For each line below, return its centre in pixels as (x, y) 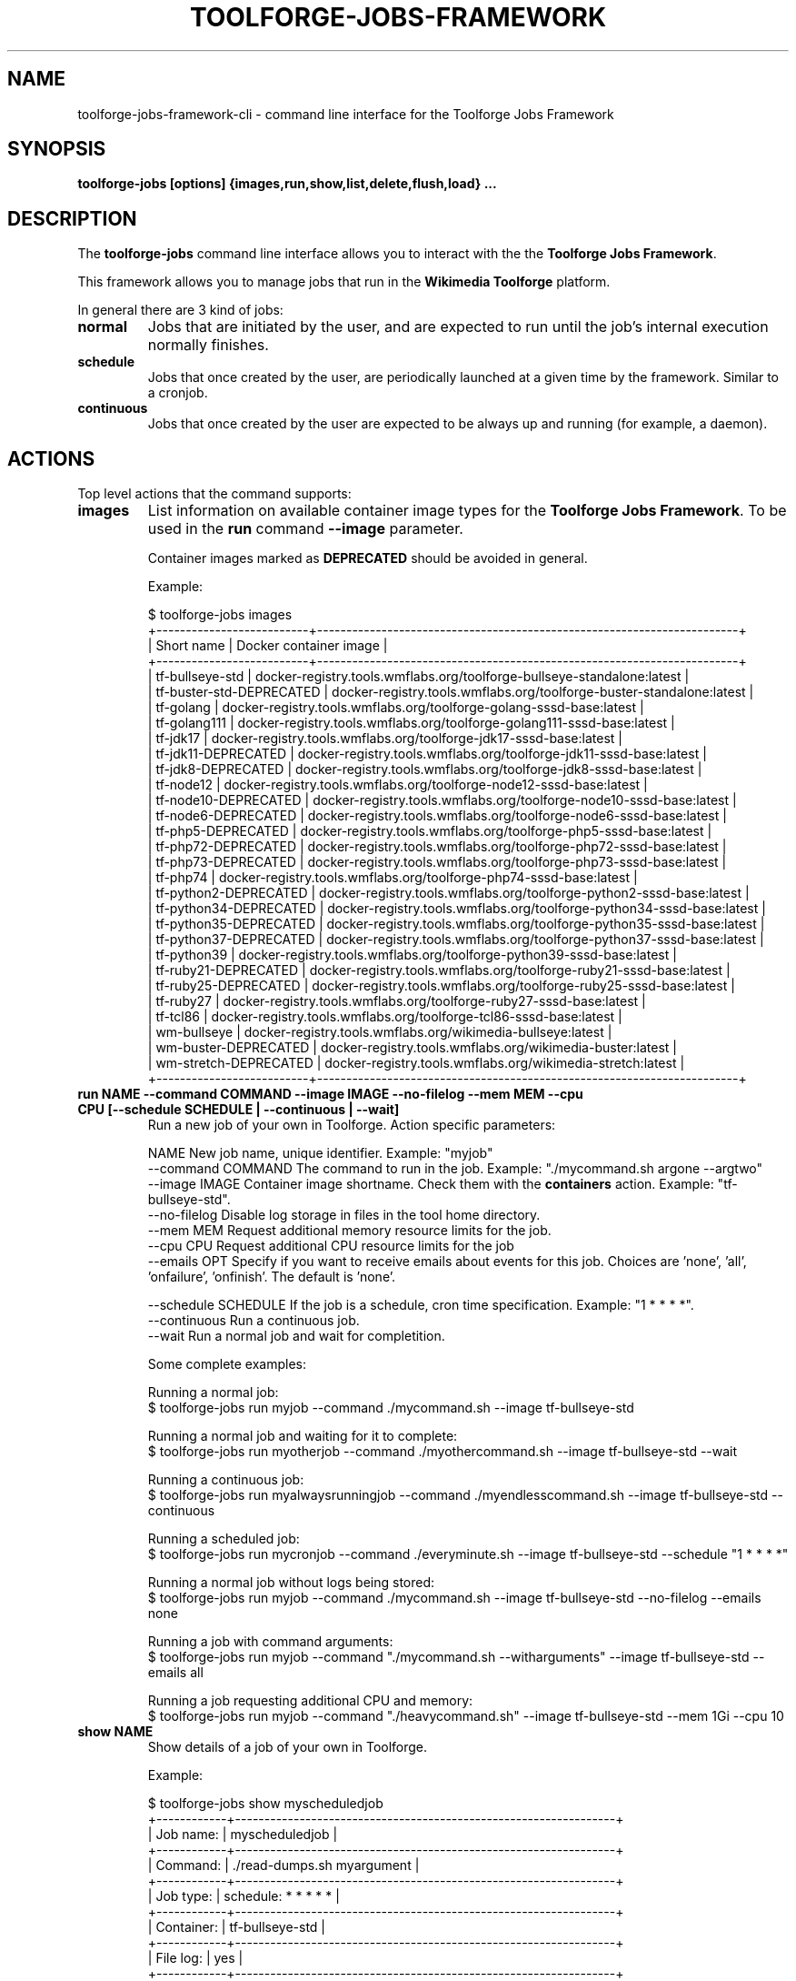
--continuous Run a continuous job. (254, 1321)
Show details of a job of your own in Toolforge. (288, 1747)
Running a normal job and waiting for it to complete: (303, 1436)
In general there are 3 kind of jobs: (180, 310)
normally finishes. (208, 345)
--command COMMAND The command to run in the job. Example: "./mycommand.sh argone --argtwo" (455, 1169)
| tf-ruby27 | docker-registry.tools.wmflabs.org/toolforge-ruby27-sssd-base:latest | (397, 1001)
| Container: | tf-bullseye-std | (237, 1927)
